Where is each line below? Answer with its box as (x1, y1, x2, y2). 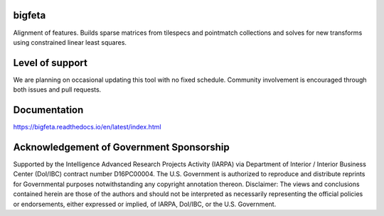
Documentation (13, 104, 84, 117)
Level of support (13, 57, 88, 69)
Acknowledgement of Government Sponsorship (13, 141, 230, 153)
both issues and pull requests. (13, 85, 102, 94)
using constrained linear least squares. (13, 38, 127, 46)
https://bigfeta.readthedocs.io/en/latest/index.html (13, 123, 161, 131)
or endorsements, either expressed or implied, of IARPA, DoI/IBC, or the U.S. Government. (13, 200, 277, 208)
